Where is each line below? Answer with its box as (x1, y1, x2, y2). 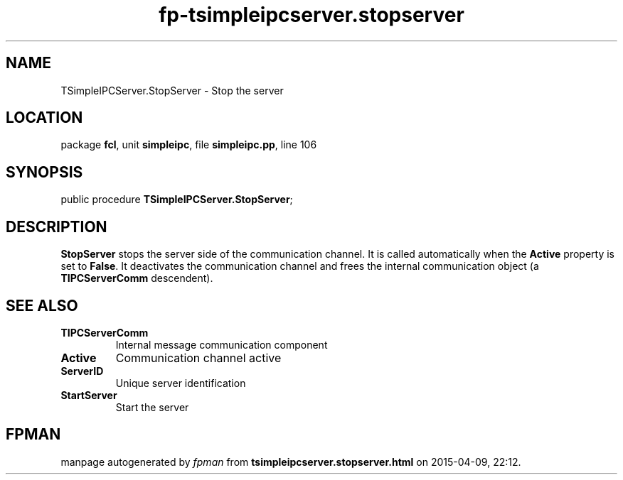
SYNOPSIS (6, 163, 83, 181)
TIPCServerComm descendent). (60, 272, 213, 285)
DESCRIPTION (6, 217, 107, 236)
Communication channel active (115, 350, 282, 365)
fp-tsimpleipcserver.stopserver (159, 3, 464, 27)
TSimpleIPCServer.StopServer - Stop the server (60, 84, 284, 97)
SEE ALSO (6, 296, 78, 315)
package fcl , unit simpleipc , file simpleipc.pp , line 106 (60, 138, 317, 151)
